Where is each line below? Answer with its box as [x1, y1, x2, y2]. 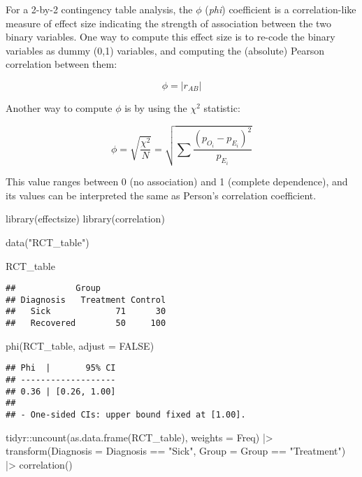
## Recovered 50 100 [6, 318, 166, 329]
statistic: [203, 100, 240, 115]
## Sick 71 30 [6, 306, 166, 317]
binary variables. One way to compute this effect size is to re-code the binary [6, 29, 335, 44]
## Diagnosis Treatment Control [6, 294, 166, 305]
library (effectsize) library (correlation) [6, 211, 165, 226]
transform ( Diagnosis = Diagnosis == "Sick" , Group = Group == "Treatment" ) [6, 443, 346, 458]
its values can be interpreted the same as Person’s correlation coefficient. [6, 187, 317, 202]
